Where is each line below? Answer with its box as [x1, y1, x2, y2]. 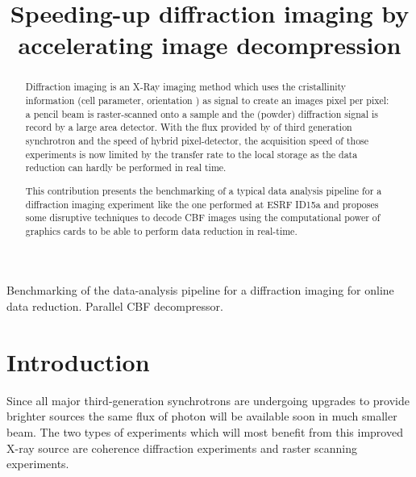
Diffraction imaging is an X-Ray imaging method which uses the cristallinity [25, 80, 347, 94]
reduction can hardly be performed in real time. [25, 161, 227, 174]
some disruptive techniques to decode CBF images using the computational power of [25, 211, 381, 224]
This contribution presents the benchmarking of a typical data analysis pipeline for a [25, 183, 382, 197]
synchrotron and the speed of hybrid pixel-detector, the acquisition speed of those [25, 133, 369, 147]
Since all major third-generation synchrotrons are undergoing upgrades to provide [6, 391, 410, 408]
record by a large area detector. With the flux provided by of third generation [25, 120, 352, 134]
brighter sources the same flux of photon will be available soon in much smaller [6, 408, 397, 425]
